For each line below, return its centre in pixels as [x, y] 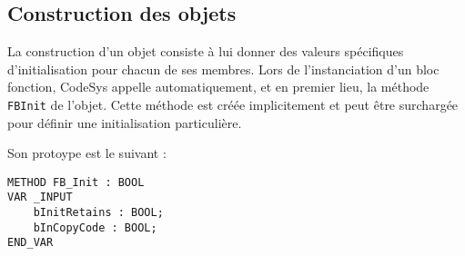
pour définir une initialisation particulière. [125, 122]
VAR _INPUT [40, 197]
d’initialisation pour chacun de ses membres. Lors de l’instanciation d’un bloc [223, 69]
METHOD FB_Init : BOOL [76, 182]
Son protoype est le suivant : [87, 153]
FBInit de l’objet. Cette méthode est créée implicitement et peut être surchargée [233, 104]
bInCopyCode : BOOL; [95, 227]
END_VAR [30, 243]
